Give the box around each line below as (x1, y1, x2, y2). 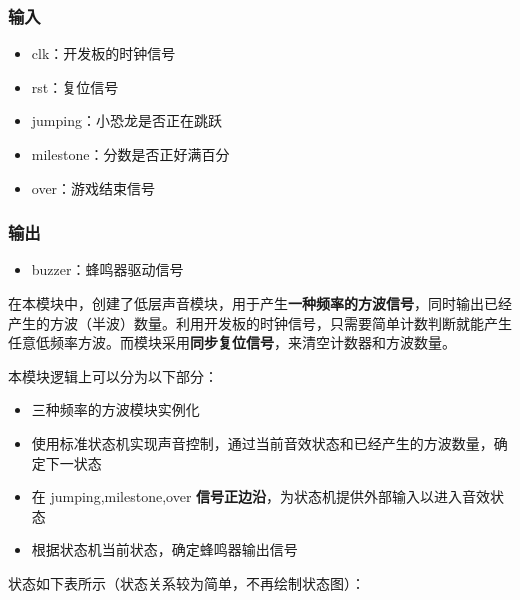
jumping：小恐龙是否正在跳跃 (31, 110, 222, 131)
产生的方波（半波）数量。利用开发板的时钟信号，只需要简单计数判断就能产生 (8, 312, 512, 333)
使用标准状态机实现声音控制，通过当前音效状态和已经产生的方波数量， (31, 432, 494, 453)
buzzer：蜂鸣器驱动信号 (31, 259, 184, 280)
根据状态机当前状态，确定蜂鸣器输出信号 (31, 539, 298, 560)
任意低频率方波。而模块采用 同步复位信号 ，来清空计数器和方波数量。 (8, 332, 456, 353)
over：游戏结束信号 (31, 177, 156, 198)
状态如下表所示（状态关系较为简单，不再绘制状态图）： (8, 572, 365, 593)
